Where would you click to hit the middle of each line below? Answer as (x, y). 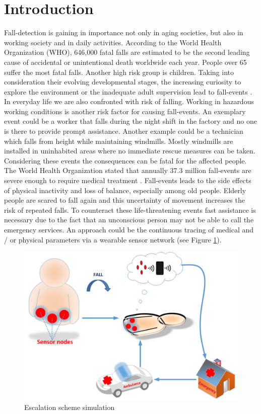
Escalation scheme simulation (70, 407)
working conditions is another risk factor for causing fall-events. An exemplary (125, 111)
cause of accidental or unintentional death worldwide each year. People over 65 (125, 62)
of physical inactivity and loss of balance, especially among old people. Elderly (125, 190)
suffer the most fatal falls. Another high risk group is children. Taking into (119, 72)
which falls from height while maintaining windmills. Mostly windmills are (119, 141)
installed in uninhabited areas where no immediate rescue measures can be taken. (130, 151)
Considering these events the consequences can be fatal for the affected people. (125, 160)
